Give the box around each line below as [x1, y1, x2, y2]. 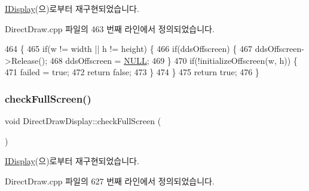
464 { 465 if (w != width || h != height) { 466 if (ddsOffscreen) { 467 [5, 42, 253, 55]
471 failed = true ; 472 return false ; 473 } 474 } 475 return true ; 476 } [5, 66, 259, 78]
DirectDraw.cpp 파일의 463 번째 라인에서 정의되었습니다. [5, 22, 215, 35]
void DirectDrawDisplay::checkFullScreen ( [5, 115, 161, 127]
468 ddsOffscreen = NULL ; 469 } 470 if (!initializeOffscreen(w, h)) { [50, 54, 298, 66]
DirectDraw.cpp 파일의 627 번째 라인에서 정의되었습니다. [5, 174, 215, 187]
